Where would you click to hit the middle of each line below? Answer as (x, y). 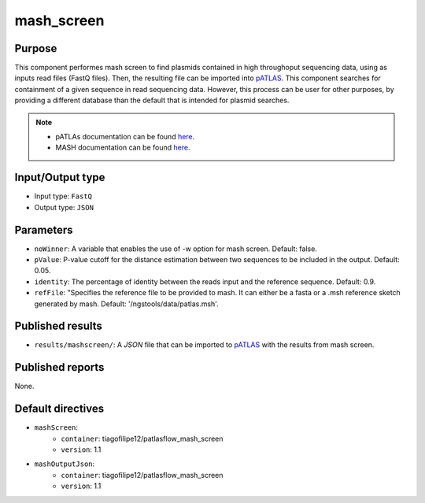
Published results (58, 326)
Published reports (59, 367)
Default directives (59, 409)
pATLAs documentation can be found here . (125, 137)
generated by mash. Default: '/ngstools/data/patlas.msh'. (127, 304)
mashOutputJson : (65, 464)
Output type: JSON (64, 207)
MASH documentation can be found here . (123, 148)
